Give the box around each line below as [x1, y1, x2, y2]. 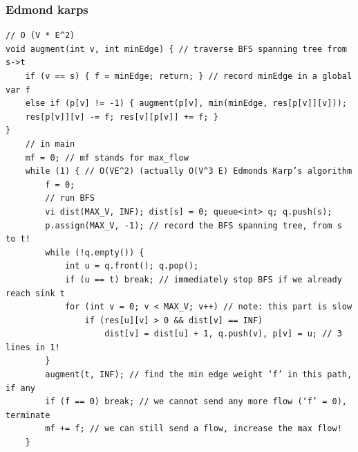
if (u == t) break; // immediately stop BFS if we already [64, 274, 342, 284]
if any [6, 383, 35, 393]
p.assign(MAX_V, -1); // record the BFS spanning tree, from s [45, 220, 342, 230]
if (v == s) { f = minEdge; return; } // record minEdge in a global [25, 71, 352, 81]
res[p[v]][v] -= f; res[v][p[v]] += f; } [25, 111, 218, 122]
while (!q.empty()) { [45, 247, 144, 257]
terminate [6, 410, 50, 420]
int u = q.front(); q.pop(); [64, 261, 199, 271]
